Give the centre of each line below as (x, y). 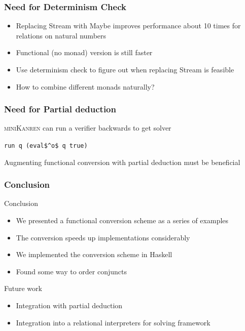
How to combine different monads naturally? (85, 86)
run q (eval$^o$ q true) (46, 146)
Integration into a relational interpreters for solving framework (113, 322)
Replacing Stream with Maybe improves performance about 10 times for (128, 26)
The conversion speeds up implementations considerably (103, 237)
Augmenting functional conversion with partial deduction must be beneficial (122, 162)
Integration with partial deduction (69, 305)
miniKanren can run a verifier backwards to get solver (88, 128)
